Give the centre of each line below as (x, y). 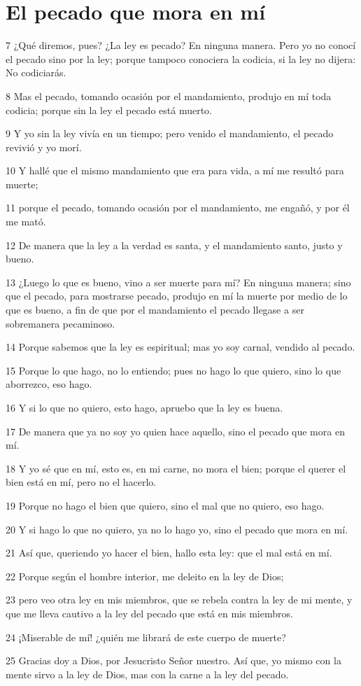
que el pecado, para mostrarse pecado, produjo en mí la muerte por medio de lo (177, 296)
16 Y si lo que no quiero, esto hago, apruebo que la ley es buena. (144, 407)
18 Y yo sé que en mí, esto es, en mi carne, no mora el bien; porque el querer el (176, 468)
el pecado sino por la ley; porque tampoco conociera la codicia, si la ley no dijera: (181, 58)
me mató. (26, 222)
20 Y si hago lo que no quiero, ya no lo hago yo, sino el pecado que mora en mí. (177, 529)
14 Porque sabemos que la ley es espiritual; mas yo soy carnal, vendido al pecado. (180, 347)
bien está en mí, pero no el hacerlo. (81, 482)
